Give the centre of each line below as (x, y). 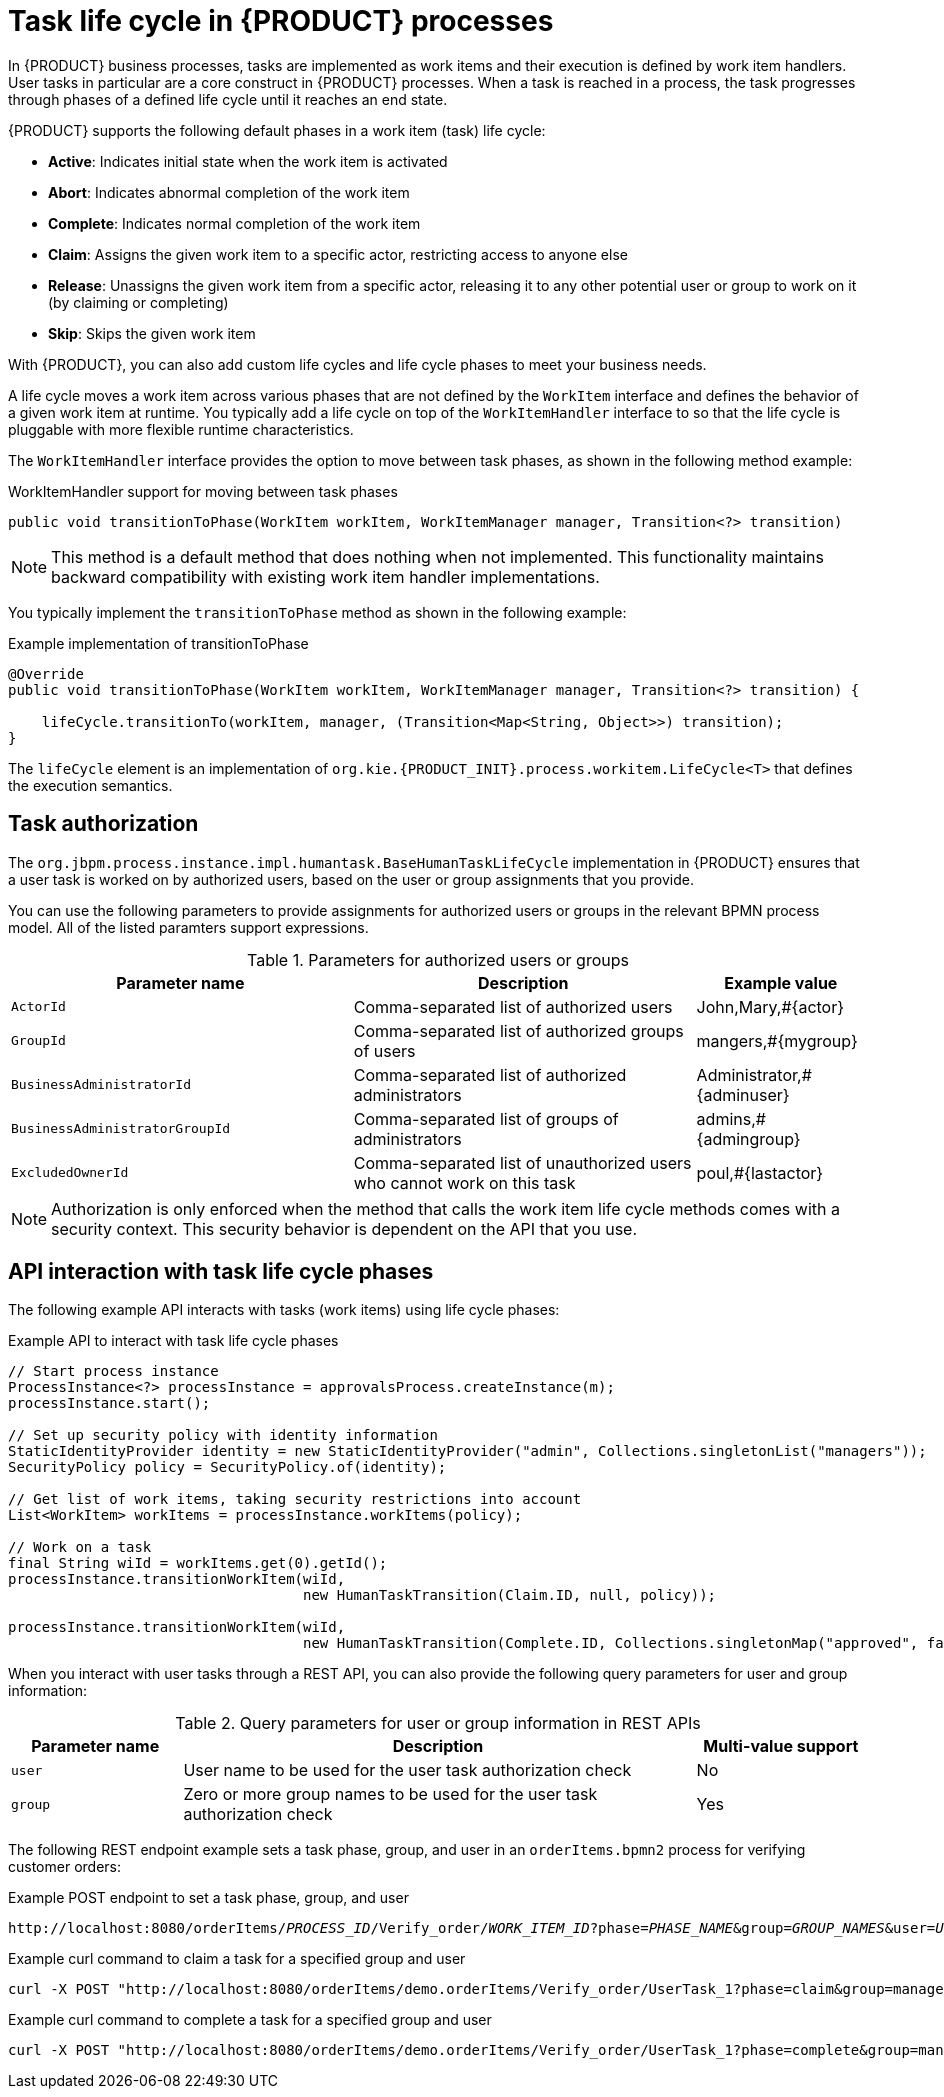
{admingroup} (748, 1138)
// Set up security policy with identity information (223, 1435)
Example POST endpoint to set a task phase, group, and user (208, 1898)
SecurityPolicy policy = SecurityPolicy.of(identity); (227, 1467)
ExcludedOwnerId (70, 1173)
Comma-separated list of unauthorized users (522, 1162)
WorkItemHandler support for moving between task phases (203, 491)
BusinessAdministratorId (101, 1085)
